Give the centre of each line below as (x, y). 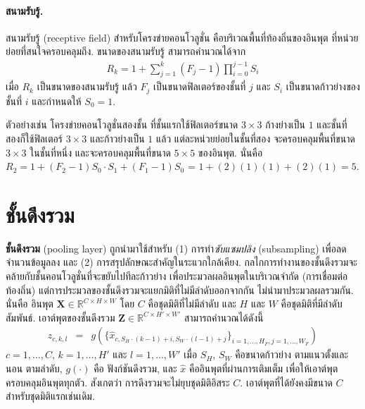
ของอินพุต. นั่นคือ (230, 152)
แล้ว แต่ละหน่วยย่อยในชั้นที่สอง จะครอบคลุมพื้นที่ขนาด (256, 138)
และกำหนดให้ (57, 100)
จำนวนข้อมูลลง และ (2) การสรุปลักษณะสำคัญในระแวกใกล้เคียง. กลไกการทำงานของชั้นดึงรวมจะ (181, 262)
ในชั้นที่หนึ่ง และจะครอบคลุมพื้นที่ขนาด (100, 152)
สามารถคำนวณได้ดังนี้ (224, 317)
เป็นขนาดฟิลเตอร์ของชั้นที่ (200, 86)
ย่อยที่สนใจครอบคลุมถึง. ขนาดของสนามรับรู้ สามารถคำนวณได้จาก (126, 51)
